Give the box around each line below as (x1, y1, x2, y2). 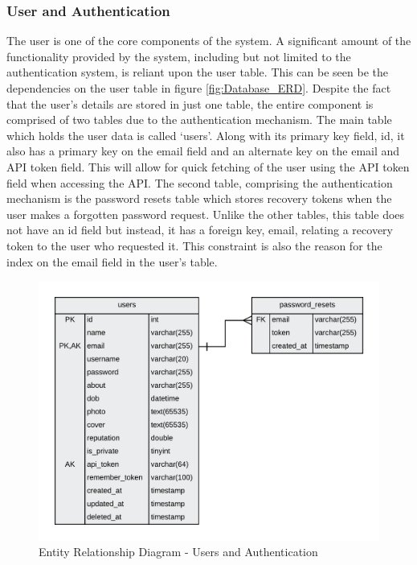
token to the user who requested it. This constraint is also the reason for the (6, 237, 382, 254)
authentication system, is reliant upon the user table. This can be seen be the (6, 64, 388, 80)
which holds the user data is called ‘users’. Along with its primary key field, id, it (6, 126, 405, 143)
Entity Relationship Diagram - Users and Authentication (39, 543, 318, 560)
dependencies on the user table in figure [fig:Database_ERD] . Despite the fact (6, 80, 391, 96)
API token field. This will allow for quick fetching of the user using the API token (6, 158, 410, 175)
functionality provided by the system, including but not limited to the (6, 47, 351, 64)
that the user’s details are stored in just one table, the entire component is (6, 95, 374, 112)
